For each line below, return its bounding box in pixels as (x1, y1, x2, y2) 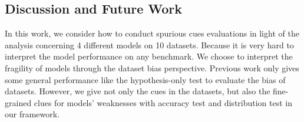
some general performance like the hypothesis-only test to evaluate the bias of (5, 73, 286, 85)
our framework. (5, 108, 60, 120)
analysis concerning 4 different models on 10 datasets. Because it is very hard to (5, 38, 294, 51)
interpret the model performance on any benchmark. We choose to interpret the (5, 50, 293, 62)
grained (5, 96, 32, 108)
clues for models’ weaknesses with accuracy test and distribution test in (34, 96, 293, 108)
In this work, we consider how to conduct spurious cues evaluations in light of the (5, 27, 299, 39)
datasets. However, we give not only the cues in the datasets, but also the (5, 85, 270, 97)
